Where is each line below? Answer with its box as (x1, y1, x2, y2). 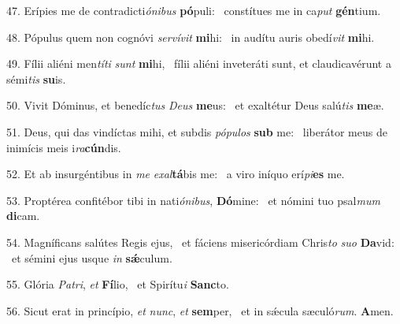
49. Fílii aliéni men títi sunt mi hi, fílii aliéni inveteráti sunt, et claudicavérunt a (6, 55, 391, 72)
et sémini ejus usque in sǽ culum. (11, 249, 172, 266)
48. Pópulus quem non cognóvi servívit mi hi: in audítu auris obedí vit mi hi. (6, 28, 375, 45)
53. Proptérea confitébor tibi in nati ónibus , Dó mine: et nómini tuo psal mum (6, 192, 380, 208)
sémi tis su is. (6, 70, 66, 87)
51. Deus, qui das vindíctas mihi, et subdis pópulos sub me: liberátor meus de (6, 123, 387, 140)
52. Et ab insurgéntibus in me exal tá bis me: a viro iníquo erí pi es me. (6, 166, 345, 182)
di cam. (6, 207, 40, 224)
